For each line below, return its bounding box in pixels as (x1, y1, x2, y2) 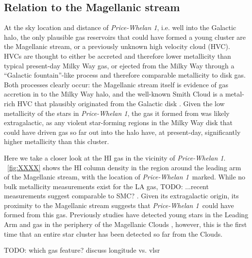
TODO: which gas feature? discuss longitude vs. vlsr (4, 245, 160, 255)
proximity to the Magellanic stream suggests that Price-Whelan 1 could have (4, 200, 234, 210)
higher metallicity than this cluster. (4, 136, 109, 146)
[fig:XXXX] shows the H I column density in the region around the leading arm (7, 162, 241, 172)
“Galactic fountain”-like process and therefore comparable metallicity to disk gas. (4, 70, 246, 80)
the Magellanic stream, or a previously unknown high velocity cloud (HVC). (4, 41, 230, 51)
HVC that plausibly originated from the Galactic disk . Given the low (17, 98, 225, 108)
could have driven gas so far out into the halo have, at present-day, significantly (4, 127, 241, 137)
